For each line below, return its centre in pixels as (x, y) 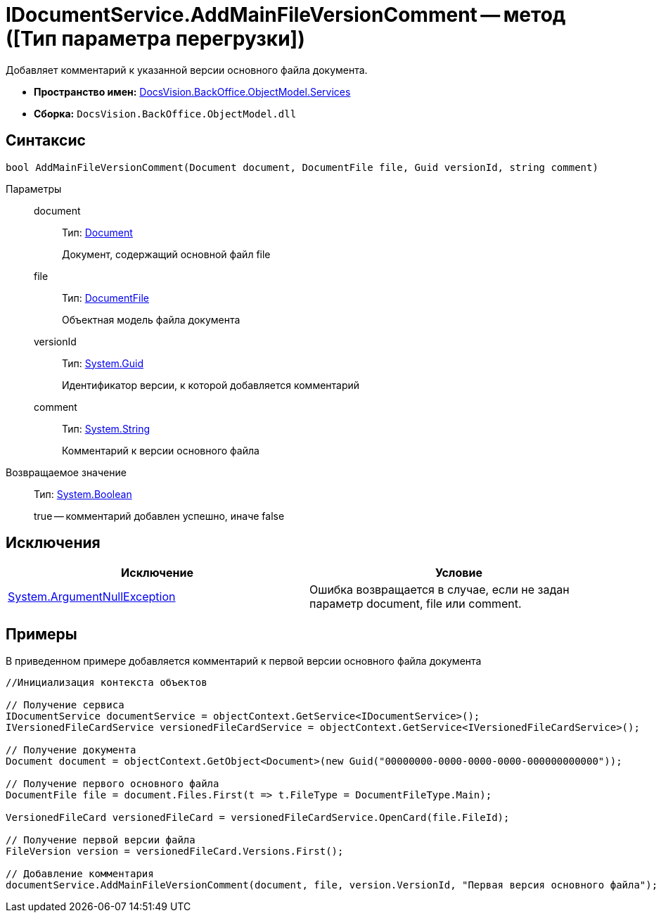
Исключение (157, 573)
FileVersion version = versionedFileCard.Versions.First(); (175, 852)
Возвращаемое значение (66, 472)
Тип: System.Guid (103, 363)
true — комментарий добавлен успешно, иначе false (159, 516)
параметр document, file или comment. (416, 604)
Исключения (53, 543)
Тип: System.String (106, 428)
